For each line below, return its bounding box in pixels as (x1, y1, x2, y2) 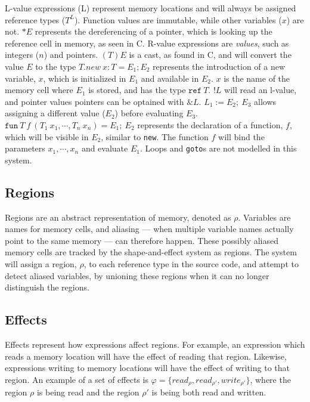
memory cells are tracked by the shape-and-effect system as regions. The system (5, 246, 297, 258)
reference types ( (5, 13, 66, 26)
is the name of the (224, 72, 290, 84)
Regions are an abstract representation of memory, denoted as (5, 211, 231, 223)
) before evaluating (114, 107, 184, 119)
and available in (141, 72, 199, 84)
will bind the (218, 130, 265, 143)
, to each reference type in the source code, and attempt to (83, 258, 299, 270)
